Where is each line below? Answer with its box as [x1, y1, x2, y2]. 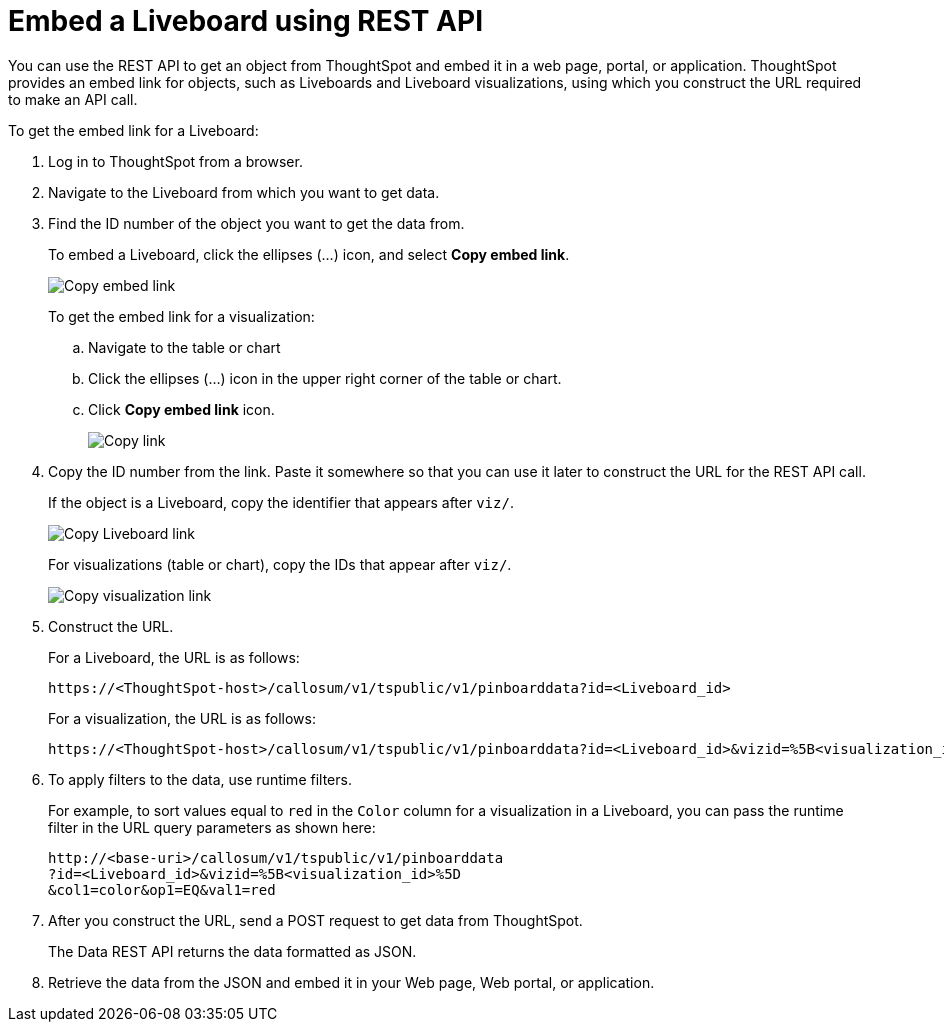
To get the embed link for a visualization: [48, 307, 315, 325]
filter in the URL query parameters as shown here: [48, 818, 376, 836]
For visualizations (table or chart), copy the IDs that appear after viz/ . [48, 555, 512, 573]
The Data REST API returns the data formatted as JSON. [48, 942, 417, 960]
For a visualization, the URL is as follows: [48, 709, 316, 727]
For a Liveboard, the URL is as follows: [48, 648, 300, 666]
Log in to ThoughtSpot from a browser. [48, 152, 303, 170]
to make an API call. [8, 90, 138, 108]
